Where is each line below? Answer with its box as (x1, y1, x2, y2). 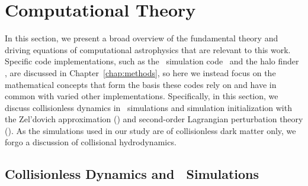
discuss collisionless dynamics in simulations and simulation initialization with (5, 101, 292, 113)
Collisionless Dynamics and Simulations (5, 165, 259, 183)
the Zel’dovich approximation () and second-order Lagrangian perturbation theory (5, 113, 303, 125)
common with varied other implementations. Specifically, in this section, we (5, 90, 278, 102)
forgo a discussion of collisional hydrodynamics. (5, 136, 177, 148)
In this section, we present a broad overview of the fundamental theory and (5, 32, 278, 44)
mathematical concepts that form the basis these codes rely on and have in (5, 78, 277, 90)
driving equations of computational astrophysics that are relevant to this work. (5, 43, 291, 56)
